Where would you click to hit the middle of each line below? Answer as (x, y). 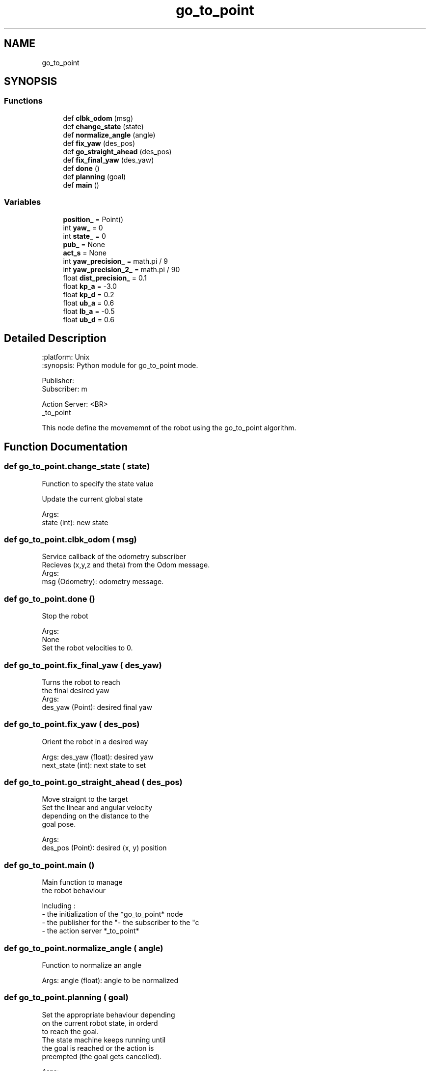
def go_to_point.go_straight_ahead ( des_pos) (93, 782)
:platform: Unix (66, 357)
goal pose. (59, 824)
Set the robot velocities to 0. (87, 648)
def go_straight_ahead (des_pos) (117, 151)
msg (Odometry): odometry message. (103, 582)
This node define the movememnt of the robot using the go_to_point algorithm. (169, 428)
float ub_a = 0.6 (89, 303)
